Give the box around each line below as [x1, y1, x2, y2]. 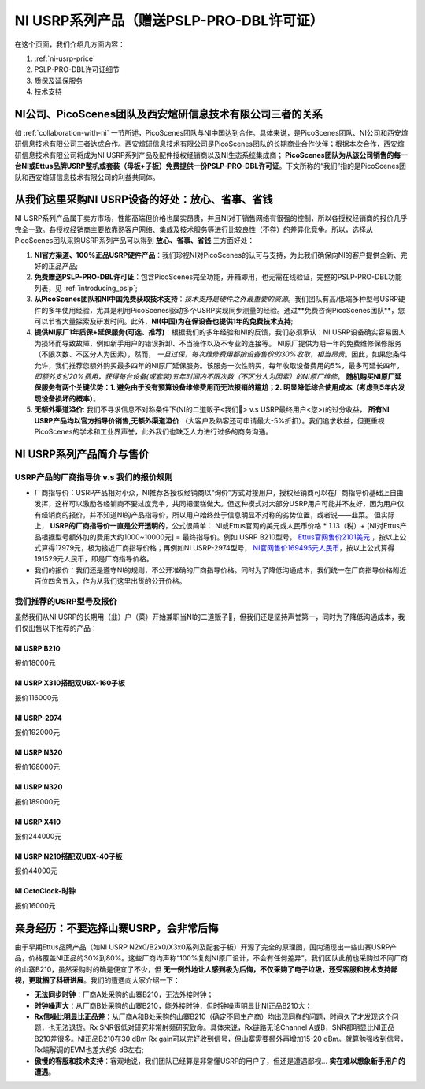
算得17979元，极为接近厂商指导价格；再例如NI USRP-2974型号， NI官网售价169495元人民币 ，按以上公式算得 [40, 543, 395, 553]
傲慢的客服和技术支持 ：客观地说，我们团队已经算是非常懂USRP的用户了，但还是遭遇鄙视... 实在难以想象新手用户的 [34, 1056, 405, 1065]
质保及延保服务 [34, 76, 83, 85]
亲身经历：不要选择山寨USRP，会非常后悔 [14, 921, 219, 934]
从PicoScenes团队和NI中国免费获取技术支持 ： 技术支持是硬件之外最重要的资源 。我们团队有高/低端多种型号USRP [34, 294, 399, 304]
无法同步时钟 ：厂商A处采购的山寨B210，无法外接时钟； [34, 990, 214, 999]
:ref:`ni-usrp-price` [34, 54, 96, 63]
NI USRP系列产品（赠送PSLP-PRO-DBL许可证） [14, 12, 324, 29]
